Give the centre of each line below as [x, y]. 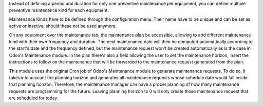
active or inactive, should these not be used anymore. [63, 26]
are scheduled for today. [34, 98]
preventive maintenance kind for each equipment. [59, 10]
